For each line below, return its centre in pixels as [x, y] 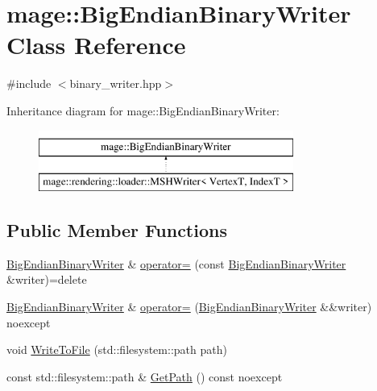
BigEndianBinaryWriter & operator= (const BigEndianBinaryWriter [176, 263]
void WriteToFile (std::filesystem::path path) [117, 349]
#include [29, 83]
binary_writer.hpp [116, 83]
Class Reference [96, 45]
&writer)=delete [47, 279]
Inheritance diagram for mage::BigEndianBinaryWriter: [143, 110]
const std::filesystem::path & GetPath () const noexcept [145, 376]
